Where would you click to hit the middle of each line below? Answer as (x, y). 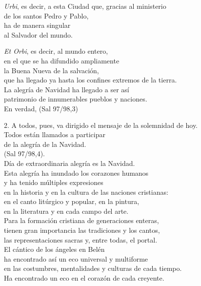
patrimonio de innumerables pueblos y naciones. (76, 99)
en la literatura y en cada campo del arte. (66, 211)
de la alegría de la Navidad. (45, 144)
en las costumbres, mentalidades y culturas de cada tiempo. (93, 268)
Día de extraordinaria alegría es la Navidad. (70, 163)
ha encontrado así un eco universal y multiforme (76, 258)
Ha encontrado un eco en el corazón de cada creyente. (84, 278)
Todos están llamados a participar (55, 134)
